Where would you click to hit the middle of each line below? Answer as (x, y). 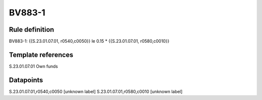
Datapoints (26, 80)
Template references (41, 55)
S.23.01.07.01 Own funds (33, 66)
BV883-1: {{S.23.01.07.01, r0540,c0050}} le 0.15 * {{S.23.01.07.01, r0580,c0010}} (89, 41)
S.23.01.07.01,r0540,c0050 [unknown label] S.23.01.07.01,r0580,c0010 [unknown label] (96, 91)
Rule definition (32, 30)
